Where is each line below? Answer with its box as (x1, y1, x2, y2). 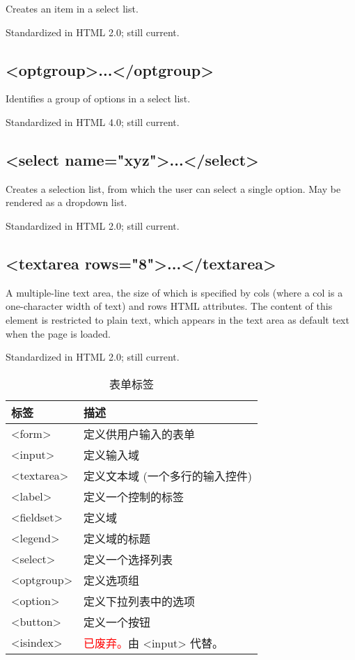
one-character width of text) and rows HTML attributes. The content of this (6, 299, 333, 313)
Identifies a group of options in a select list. (6, 91, 191, 106)
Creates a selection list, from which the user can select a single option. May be (6, 181, 341, 196)
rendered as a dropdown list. (6, 195, 127, 210)
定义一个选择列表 (84, 551, 173, 567)
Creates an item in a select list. (6, 1, 139, 15)
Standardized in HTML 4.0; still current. (6, 114, 180, 129)
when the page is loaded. (6, 326, 111, 340)
